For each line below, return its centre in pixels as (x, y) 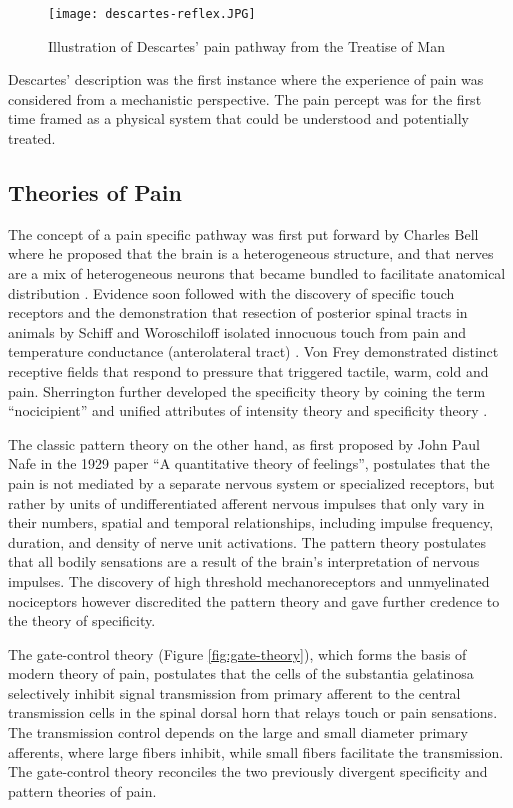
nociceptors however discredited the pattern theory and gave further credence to (254, 600)
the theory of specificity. (82, 620)
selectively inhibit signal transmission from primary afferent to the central (234, 692)
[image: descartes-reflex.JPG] (152, 14)
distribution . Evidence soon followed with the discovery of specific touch (231, 292)
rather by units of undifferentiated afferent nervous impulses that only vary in (246, 502)
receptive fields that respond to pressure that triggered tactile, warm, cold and (248, 370)
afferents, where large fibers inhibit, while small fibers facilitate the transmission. (256, 751)
